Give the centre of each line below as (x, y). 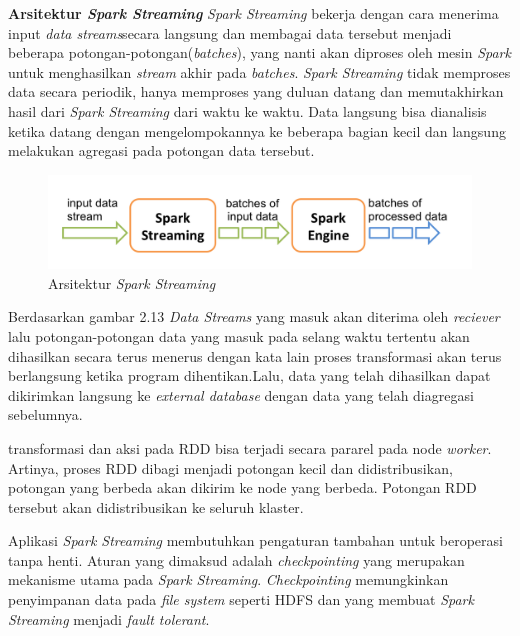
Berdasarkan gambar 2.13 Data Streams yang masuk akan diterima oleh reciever (254, 316)
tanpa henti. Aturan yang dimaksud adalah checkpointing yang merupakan (236, 559)
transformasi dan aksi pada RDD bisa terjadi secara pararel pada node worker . (250, 447)
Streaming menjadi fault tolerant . (109, 618)
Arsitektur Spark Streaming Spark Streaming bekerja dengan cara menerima (253, 13)
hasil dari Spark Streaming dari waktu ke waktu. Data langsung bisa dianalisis (247, 110)
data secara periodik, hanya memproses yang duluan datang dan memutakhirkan (256, 91)
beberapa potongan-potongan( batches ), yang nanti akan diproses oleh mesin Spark (259, 52)
